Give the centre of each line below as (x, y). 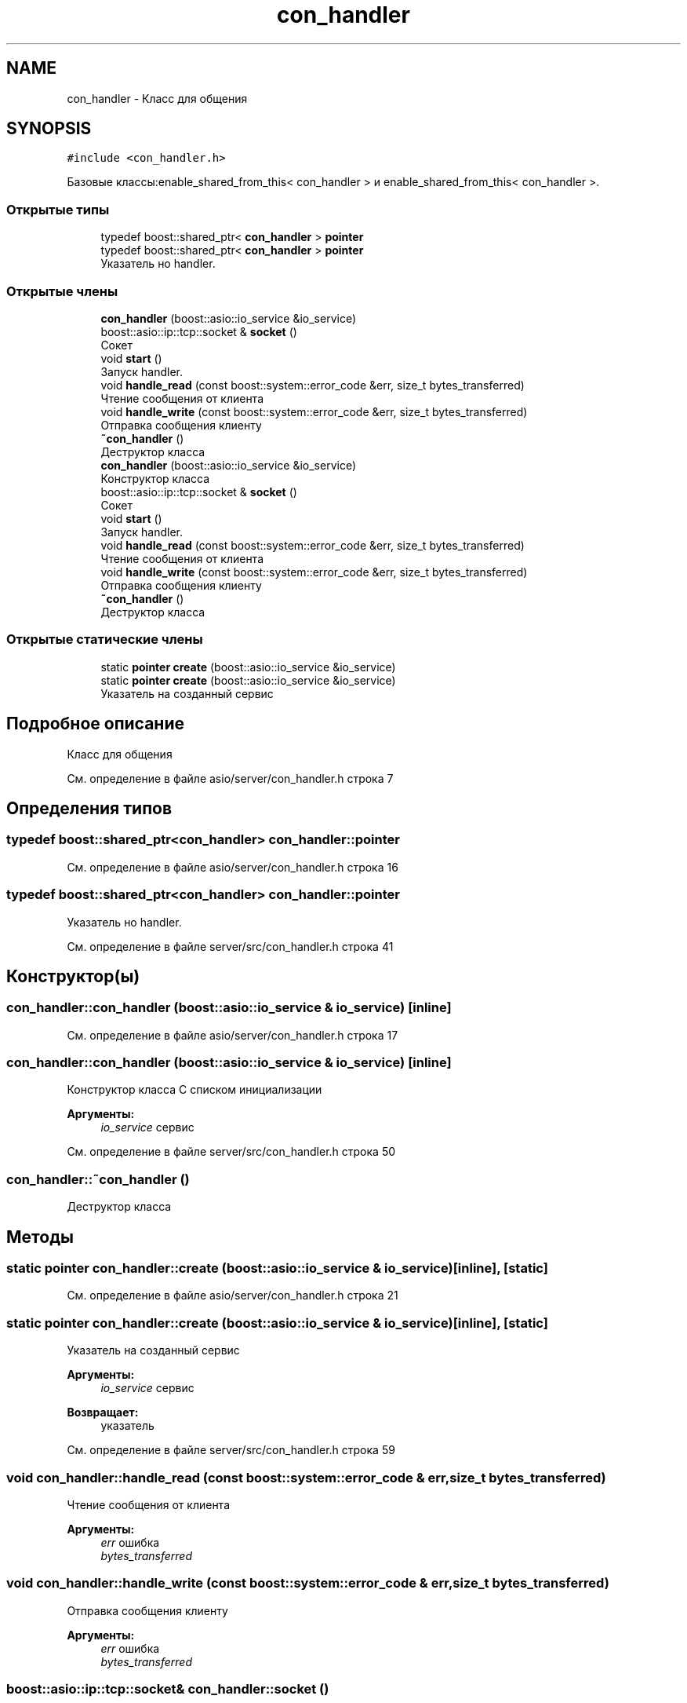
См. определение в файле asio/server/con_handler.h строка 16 (233, 867)
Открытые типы (58, 209)
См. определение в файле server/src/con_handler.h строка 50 (231, 1152)
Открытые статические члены (105, 640)
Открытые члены (62, 291)
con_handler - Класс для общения (157, 98)
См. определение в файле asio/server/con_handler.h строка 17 (233, 1035)
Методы (40, 1237)
